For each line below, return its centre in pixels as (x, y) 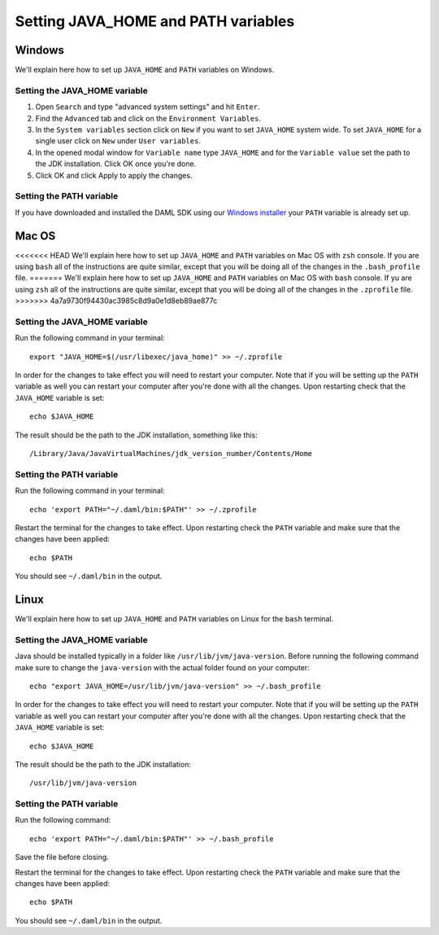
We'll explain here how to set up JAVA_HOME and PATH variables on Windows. (145, 70)
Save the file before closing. (62, 857)
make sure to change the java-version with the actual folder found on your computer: (163, 667)
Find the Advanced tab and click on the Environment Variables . (148, 118)
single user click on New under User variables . (118, 141)
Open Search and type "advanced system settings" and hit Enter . (148, 107)
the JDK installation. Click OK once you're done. (116, 164)
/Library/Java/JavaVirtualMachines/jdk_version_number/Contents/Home (171, 454)
